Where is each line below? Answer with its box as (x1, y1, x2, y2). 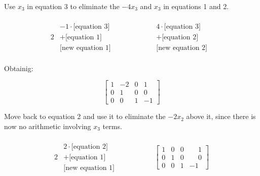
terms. (102, 121, 122, 132)
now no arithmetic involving (4, 121, 91, 132)
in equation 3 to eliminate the (27, 1, 120, 11)
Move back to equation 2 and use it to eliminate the (4, 111, 166, 122)
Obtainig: (4, 63, 33, 73)
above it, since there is (186, 111, 256, 122)
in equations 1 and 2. (163, 1, 229, 11)
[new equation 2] (156, 44, 207, 51)
